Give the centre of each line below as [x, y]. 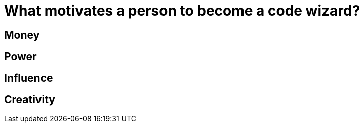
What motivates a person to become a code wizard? [182, 11]
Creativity [30, 100]
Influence [29, 78]
